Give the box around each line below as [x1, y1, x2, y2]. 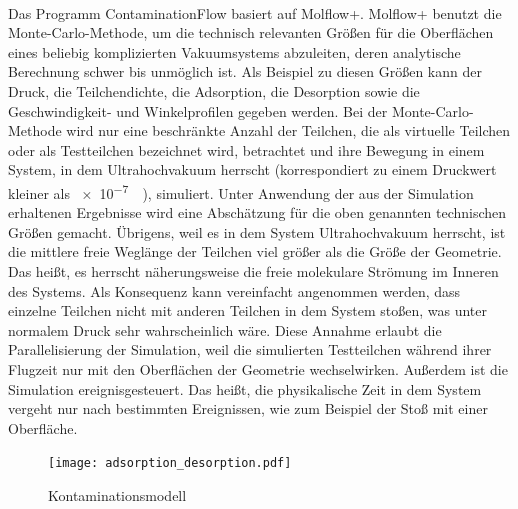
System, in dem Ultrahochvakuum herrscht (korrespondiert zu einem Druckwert [8, 159, 497, 180]
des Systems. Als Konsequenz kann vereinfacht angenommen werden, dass [8, 280, 461, 301]
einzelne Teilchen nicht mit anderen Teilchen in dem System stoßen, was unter [8, 300, 487, 321]
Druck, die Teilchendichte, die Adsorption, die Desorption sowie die [8, 80, 420, 101]
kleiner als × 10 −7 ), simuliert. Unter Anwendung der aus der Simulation [8, 179, 474, 203]
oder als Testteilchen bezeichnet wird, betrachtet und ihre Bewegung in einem [8, 139, 485, 160]
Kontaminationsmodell [48, 484, 187, 505]
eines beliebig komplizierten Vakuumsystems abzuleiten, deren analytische [8, 41, 461, 62]
